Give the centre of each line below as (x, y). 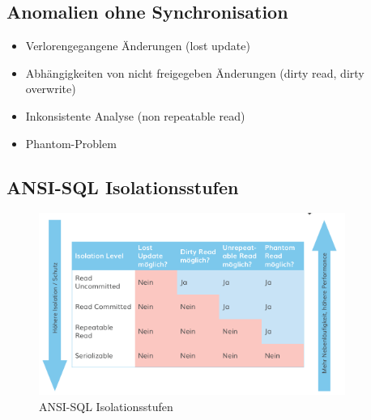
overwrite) (51, 89)
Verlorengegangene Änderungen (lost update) (138, 46)
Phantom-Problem (71, 143)
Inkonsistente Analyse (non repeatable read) (135, 115)
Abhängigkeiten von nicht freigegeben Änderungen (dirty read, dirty (195, 72)
